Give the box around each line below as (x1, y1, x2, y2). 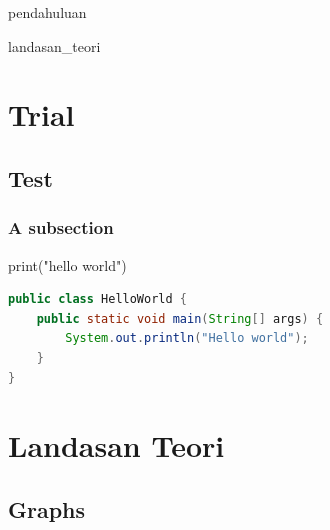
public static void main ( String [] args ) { (36, 311, 324, 326)
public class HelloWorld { (8, 292, 187, 307)
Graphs (8, 493, 86, 524)
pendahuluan (8, 2, 87, 22)
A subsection (8, 215, 114, 240)
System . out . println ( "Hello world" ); (65, 331, 309, 346)
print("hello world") (8, 254, 127, 275)
